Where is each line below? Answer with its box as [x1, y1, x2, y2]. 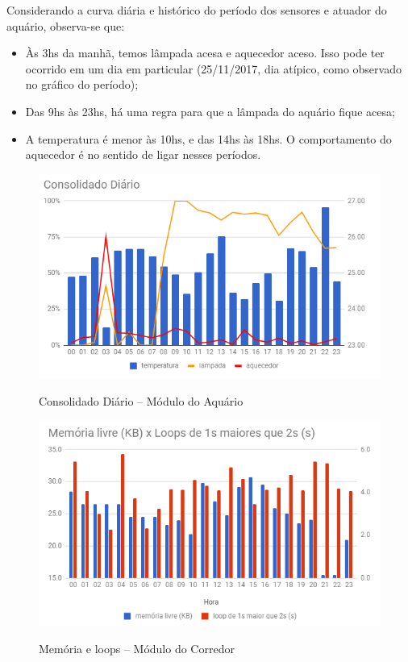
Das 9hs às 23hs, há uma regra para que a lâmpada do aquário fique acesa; [25, 102, 395, 119]
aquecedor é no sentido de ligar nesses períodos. [25, 146, 261, 163]
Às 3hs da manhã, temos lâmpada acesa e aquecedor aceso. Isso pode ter [25, 44, 385, 61]
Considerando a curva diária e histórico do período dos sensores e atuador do [6, 2, 387, 18]
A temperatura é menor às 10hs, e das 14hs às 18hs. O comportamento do [25, 130, 392, 147]
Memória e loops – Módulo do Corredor [39, 639, 235, 656]
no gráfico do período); [25, 76, 139, 93]
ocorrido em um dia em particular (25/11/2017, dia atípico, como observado [25, 60, 402, 77]
